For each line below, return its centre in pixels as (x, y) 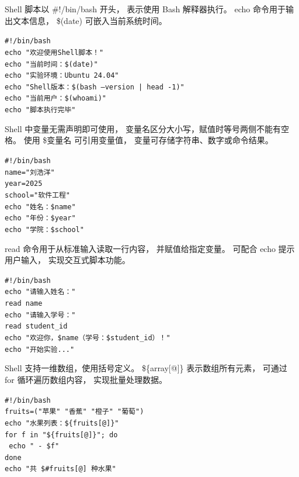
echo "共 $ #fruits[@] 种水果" (60, 469)
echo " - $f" (34, 446)
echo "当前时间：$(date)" (51, 64)
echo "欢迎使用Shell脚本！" (54, 52)
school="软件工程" (37, 195)
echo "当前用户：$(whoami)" (55, 98)
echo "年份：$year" (40, 218)
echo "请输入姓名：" (40, 292)
